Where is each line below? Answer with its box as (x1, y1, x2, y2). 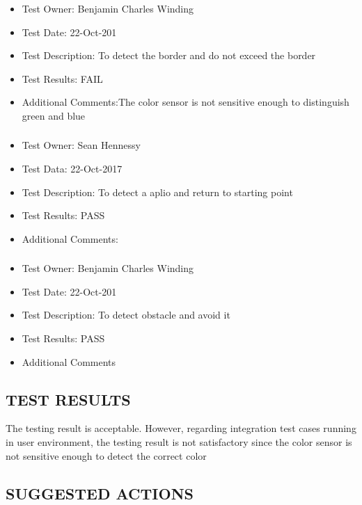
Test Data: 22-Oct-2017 (22, 161, 123, 175)
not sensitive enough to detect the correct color (6, 448, 207, 463)
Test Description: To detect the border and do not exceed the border (22, 48, 316, 63)
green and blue (22, 108, 86, 122)
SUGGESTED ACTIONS (6, 482, 194, 504)
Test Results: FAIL (22, 71, 103, 86)
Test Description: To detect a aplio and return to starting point (22, 184, 293, 199)
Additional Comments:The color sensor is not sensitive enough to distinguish (22, 95, 349, 109)
